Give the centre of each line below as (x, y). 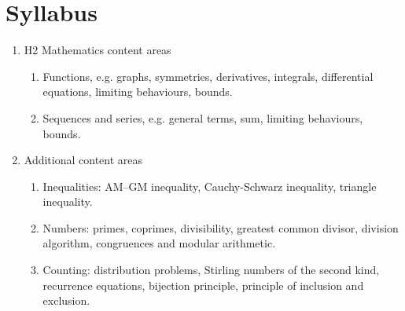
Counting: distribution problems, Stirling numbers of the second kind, (211, 270)
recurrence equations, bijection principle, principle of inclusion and (203, 285)
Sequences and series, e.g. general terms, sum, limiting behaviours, (203, 117)
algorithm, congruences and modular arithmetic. (159, 243)
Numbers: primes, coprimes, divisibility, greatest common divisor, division (221, 227)
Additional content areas (83, 160)
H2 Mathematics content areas (98, 50)
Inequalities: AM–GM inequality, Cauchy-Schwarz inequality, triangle (210, 186)
